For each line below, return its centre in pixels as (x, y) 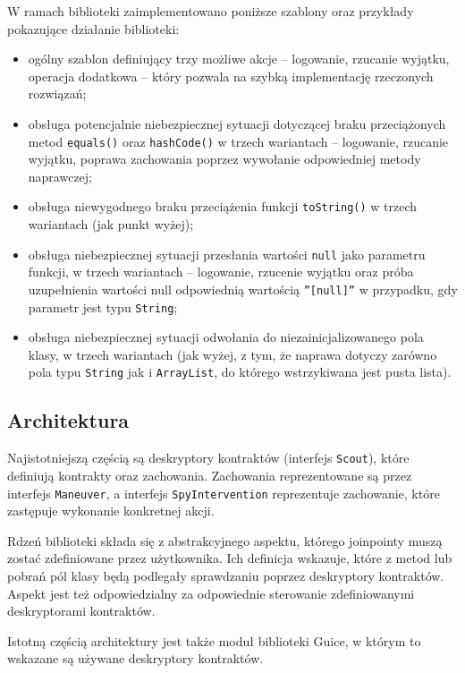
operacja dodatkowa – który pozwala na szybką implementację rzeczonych (231, 76)
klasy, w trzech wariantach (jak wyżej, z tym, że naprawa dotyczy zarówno (232, 354)
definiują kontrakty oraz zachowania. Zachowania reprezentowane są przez (210, 475)
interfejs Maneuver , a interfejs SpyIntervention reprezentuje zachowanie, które (224, 493)
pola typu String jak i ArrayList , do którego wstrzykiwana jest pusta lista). (240, 372)
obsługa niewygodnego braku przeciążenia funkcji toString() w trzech (223, 206)
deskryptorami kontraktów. (81, 611)
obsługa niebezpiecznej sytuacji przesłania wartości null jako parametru (227, 254)
